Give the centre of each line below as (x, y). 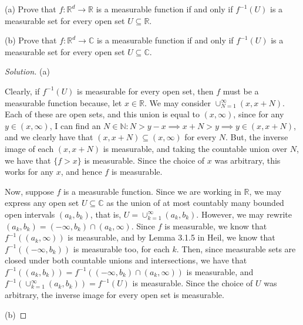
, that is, (106, 214)
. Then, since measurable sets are (236, 248)
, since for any (259, 114)
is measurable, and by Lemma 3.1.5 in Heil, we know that (171, 237)
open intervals (30, 214)
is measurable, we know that (216, 226)
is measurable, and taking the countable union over (195, 148)
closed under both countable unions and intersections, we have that (126, 260)
